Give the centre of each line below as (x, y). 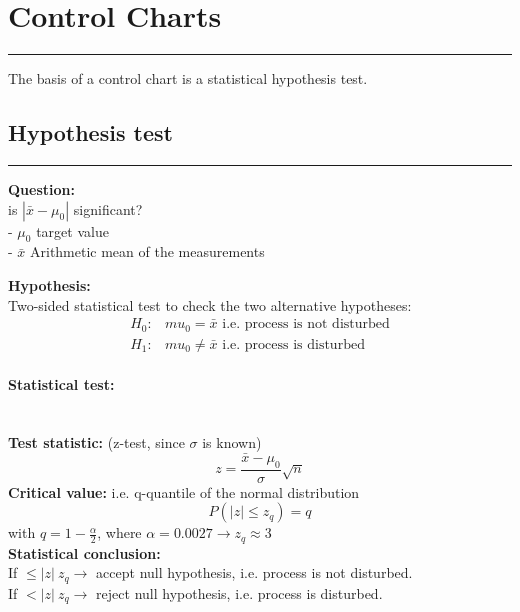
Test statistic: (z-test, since (96, 442)
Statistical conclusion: (84, 552)
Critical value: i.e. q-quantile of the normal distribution (184, 491)
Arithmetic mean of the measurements (147, 251)
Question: (41, 188)
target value (72, 230)
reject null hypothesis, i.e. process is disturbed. (239, 592)
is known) (232, 442)
